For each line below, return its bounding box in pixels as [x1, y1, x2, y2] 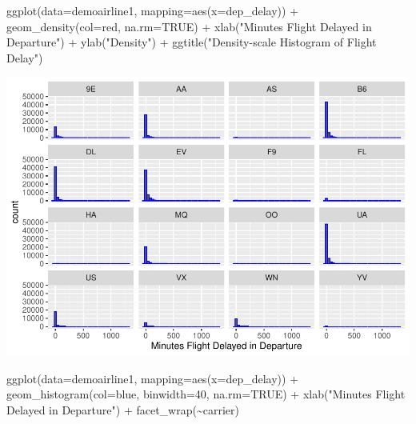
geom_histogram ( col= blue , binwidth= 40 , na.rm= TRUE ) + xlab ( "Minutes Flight [6, 386, 406, 402]
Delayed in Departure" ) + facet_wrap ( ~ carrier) [6, 402, 239, 418]
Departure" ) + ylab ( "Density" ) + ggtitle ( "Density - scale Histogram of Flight [6, 34, 377, 50]
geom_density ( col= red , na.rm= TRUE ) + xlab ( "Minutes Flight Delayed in [6, 18, 372, 34]
